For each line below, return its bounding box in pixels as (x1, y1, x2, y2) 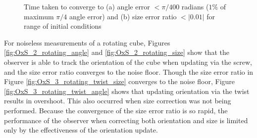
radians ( (181, 1, 209, 11)
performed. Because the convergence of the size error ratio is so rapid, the (4, 105, 228, 115)
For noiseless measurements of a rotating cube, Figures (4, 37, 170, 47)
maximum (24, 11, 54, 21)
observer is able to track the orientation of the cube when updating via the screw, (4, 56, 252, 67)
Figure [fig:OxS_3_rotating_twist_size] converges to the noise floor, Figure (4, 76, 235, 87)
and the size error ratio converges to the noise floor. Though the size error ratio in (4, 66, 254, 77)
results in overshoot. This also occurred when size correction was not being (4, 95, 231, 106)
